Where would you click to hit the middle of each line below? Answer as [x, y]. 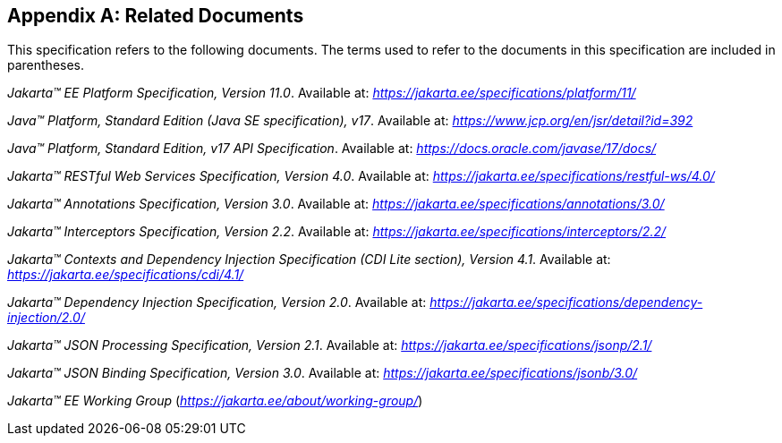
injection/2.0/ [46, 318]
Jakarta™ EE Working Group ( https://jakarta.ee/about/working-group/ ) [215, 401]
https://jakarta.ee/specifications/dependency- [566, 302]
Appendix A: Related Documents [156, 16]
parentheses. [46, 65]
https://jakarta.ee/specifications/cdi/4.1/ [126, 275]
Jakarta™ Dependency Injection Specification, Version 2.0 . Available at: [217, 302]
